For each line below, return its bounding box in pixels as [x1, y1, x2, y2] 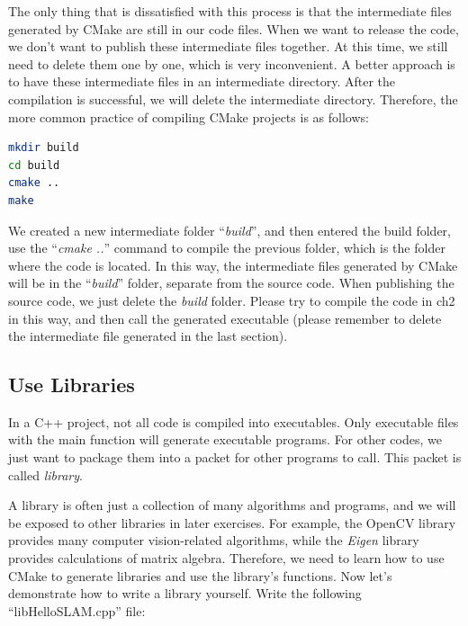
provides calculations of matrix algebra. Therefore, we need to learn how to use [8, 549, 445, 568]
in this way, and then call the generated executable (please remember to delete [8, 309, 442, 327]
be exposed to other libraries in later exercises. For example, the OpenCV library [8, 513, 456, 532]
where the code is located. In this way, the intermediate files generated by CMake [8, 255, 458, 274]
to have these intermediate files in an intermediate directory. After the [8, 72, 396, 91]
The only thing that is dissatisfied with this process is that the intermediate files [8, 2, 452, 20]
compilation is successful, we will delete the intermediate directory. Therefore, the [8, 89, 458, 108]
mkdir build [8, 141, 79, 155]
